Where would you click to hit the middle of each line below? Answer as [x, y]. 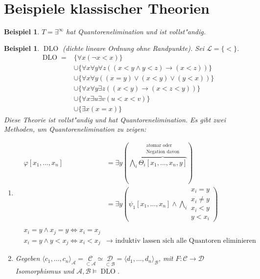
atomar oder [159, 146]
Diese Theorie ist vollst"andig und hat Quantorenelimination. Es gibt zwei [115, 119]
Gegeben [28, 258]
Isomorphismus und [45, 271]
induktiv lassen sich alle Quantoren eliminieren [186, 241]
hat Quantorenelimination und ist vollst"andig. [136, 32]
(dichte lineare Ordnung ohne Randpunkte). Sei [133, 48]
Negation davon [163, 151]
